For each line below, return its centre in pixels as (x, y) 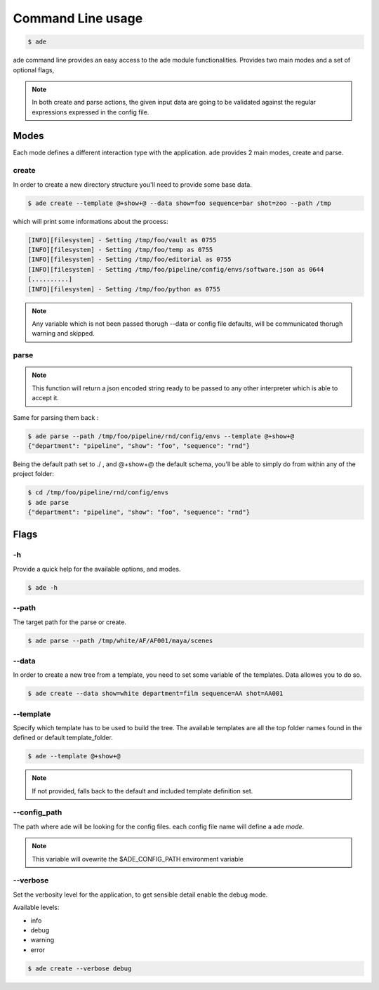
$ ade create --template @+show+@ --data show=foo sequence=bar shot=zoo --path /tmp (179, 203)
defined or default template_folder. (63, 738)
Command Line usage (78, 18)
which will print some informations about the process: (91, 221)
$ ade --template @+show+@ (74, 756)
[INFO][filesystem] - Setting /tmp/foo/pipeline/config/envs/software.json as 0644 (176, 269)
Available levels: (36, 907)
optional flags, (34, 70)
